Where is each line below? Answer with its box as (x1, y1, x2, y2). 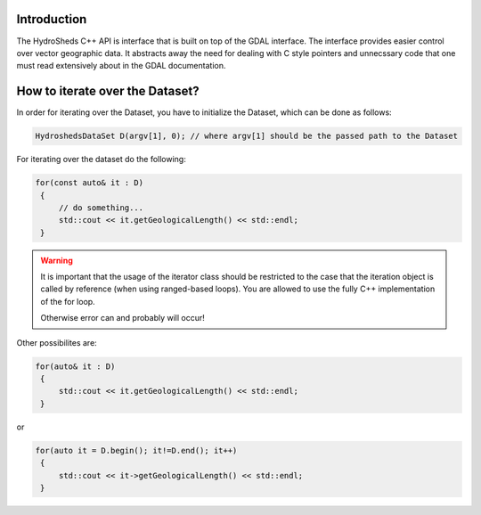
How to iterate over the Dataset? (16, 84, 200, 99)
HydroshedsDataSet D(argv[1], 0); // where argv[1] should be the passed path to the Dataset (35, 131, 459, 142)
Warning (40, 255, 73, 266)
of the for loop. (40, 296, 95, 307)
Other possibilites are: (16, 337, 97, 347)
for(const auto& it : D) (35, 178, 144, 188)
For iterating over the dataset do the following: (16, 154, 186, 165)
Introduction (16, 12, 87, 27)
